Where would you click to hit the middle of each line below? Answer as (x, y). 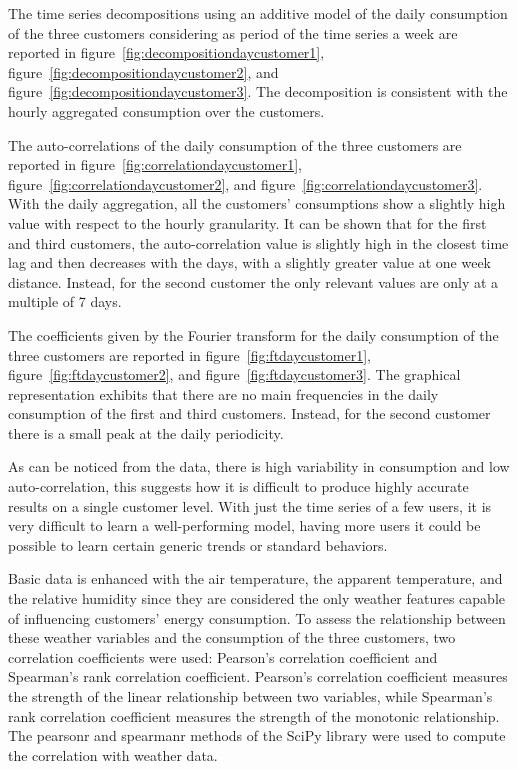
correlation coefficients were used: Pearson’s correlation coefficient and (223, 656)
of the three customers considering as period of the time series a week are (233, 32)
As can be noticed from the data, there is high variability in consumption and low (259, 466)
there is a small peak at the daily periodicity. (146, 432)
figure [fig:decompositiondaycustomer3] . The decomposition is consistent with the (258, 91)
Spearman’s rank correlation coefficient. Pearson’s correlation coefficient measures (258, 676)
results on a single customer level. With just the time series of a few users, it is (250, 505)
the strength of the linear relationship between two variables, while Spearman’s (250, 696)
